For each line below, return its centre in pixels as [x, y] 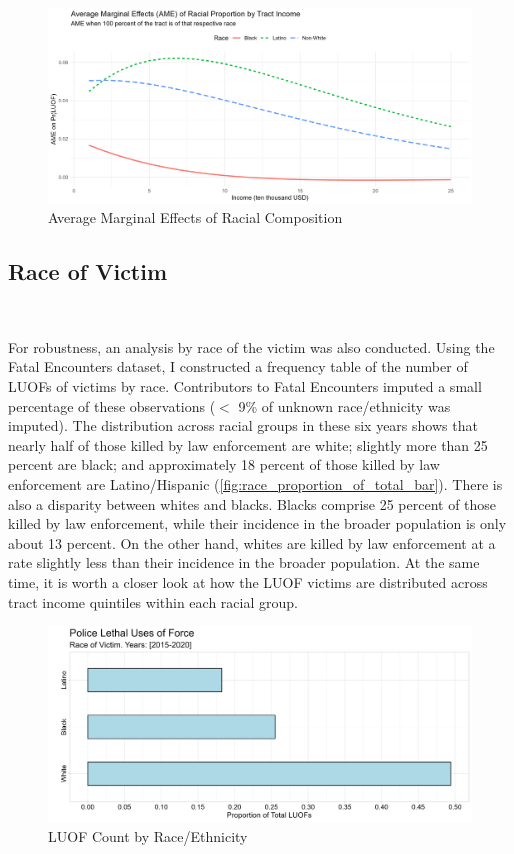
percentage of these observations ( [112, 405]
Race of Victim [88, 271]
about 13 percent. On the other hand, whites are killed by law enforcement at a [252, 542]
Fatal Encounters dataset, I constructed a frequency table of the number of [238, 366]
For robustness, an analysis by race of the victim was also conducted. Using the [251, 346]
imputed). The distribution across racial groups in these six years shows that [243, 425]
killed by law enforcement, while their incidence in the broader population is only [257, 523]
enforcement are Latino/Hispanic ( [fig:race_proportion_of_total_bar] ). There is [255, 483]
